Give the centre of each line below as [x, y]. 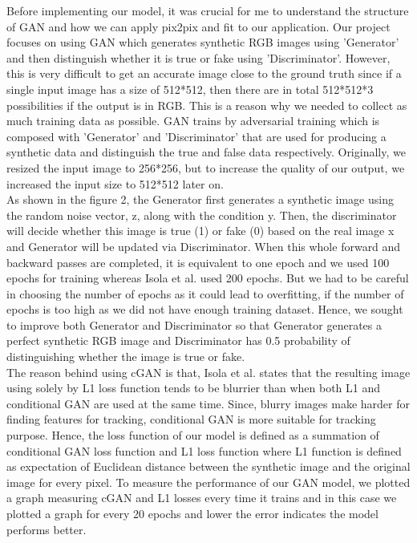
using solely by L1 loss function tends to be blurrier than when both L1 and [194, 388]
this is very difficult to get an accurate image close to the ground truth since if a [204, 73]
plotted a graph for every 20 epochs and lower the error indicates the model [192, 513]
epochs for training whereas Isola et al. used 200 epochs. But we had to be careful [208, 278]
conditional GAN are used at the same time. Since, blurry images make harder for [208, 403]
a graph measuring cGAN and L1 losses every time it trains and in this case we [202, 498]
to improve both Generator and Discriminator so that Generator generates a [194, 324]
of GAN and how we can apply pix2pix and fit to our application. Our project [198, 26]
